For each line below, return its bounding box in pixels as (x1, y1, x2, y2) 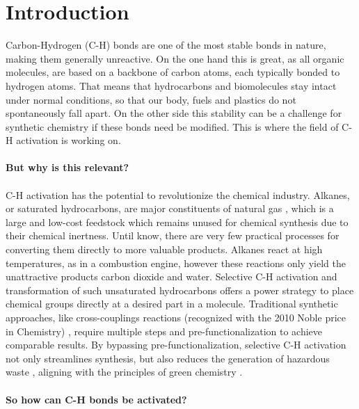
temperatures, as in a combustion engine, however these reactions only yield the (6, 255, 346, 270)
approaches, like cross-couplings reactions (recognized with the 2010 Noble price (6, 310, 346, 324)
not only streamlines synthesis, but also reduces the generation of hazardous (6, 351, 330, 365)
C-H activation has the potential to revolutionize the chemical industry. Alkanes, (6, 187, 350, 202)
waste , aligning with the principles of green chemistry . (6, 364, 243, 379)
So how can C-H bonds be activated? (6, 392, 187, 406)
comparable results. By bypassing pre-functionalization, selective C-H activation (6, 337, 346, 352)
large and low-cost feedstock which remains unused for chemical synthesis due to (6, 214, 349, 229)
